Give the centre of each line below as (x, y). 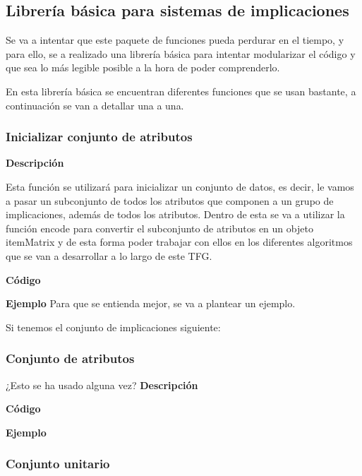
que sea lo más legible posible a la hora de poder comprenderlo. (143, 67)
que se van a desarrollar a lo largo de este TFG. (109, 255)
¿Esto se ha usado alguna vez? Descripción (102, 385)
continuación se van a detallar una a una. (95, 105)
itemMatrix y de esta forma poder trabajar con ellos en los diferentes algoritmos (179, 242)
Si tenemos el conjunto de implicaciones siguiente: (113, 327)
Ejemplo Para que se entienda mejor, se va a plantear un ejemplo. (151, 303)
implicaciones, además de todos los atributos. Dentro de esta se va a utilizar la (175, 214)
